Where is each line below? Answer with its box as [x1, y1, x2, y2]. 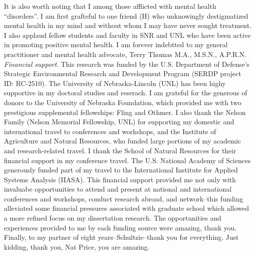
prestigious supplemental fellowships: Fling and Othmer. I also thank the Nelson [4, 107, 246, 117]
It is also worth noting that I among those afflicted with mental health [4, 1, 216, 11]
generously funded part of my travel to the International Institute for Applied [4, 165, 238, 175]
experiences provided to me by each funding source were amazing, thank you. [4, 222, 237, 232]
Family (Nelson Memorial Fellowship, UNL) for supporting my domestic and [4, 116, 234, 127]
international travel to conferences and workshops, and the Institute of [4, 126, 216, 136]
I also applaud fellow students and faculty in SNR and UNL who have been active [4, 29, 251, 40]
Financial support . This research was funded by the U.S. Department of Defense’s [4, 58, 250, 69]
